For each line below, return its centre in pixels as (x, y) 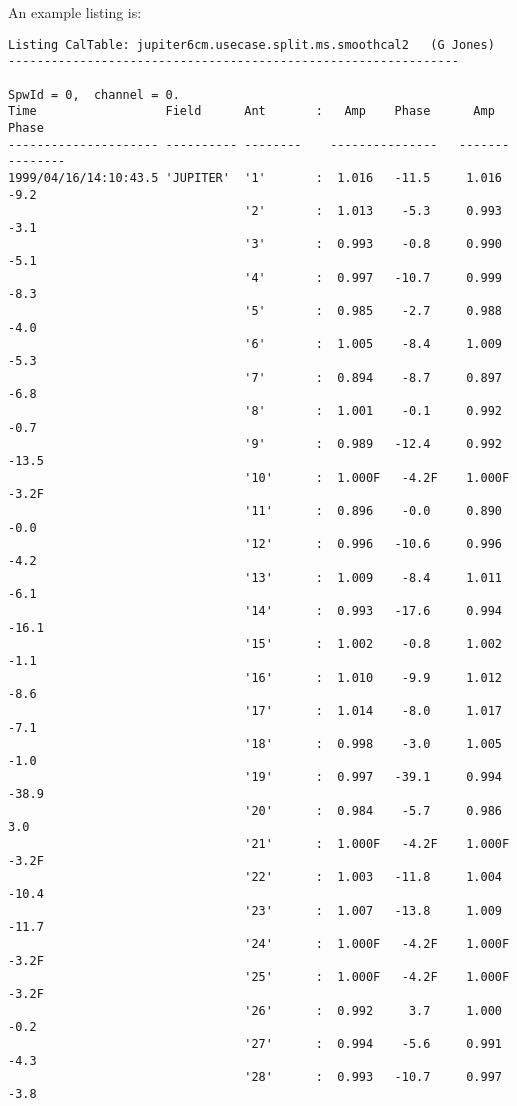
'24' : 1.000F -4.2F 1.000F (377, 944)
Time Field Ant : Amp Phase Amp (251, 111)
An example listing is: (75, 12)
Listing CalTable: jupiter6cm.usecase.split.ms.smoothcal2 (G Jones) (251, 44)
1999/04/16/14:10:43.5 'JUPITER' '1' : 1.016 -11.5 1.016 (255, 177)
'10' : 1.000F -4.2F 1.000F (377, 477)
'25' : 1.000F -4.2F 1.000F (377, 977)
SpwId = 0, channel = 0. (94, 94)
